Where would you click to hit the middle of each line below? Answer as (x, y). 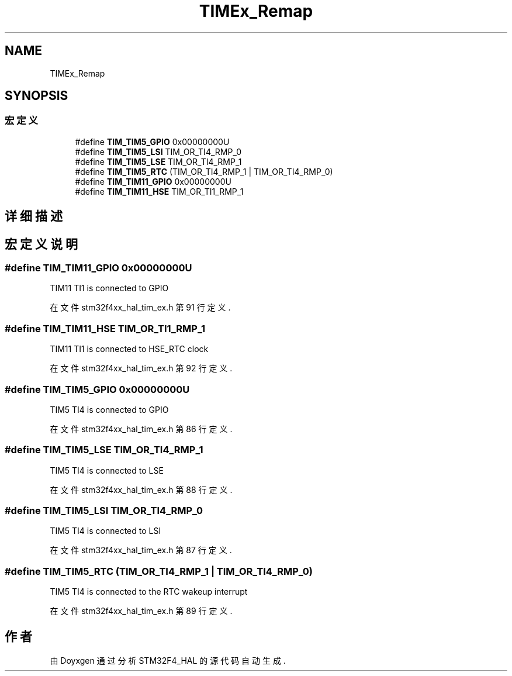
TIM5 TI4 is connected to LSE (107, 470)
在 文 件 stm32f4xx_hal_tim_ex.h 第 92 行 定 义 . (141, 368)
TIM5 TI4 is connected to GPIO (109, 409)
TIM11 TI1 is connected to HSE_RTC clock (129, 349)
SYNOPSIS (37, 96)
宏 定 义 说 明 (41, 244)
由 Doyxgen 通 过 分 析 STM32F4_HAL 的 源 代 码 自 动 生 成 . (168, 661)
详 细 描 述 (34, 216)
